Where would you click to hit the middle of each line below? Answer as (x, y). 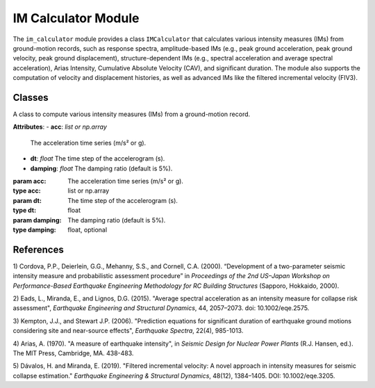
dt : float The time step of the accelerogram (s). (98, 159)
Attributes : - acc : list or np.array (60, 127)
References (38, 249)
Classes (31, 97)
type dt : (25, 210)
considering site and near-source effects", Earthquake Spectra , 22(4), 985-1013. (128, 331)
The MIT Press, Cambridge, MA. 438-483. (73, 353)
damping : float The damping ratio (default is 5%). (101, 168)
